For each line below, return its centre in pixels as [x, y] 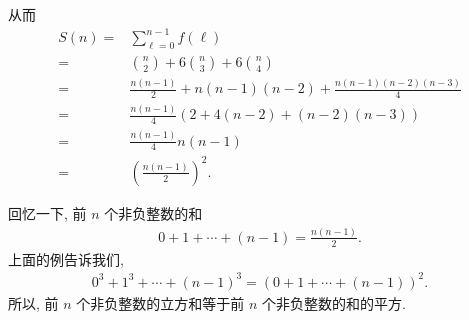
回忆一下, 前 [47, 213]
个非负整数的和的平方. [334, 302]
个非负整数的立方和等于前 [160, 302]
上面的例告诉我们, [66, 258]
